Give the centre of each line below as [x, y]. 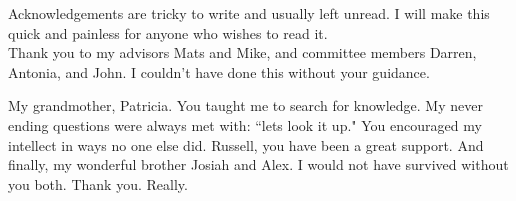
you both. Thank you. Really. [98, 183]
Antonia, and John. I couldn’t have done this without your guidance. [219, 71]
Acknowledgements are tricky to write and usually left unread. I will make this [249, 13]
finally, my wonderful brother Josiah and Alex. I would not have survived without [258, 164]
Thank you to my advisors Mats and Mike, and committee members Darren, [242, 52]
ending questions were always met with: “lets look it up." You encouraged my [245, 124]
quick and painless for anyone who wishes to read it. [168, 32]
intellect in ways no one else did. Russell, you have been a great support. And [246, 144]
